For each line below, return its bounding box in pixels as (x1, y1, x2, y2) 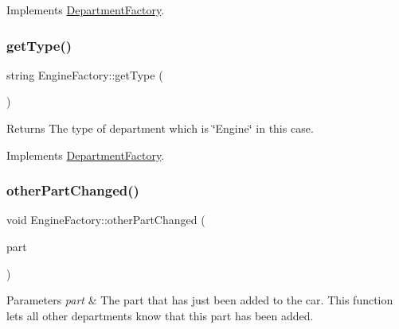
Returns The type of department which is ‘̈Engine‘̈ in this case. (6, 120, 314, 136)
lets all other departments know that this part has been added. (6, 307, 314, 323)
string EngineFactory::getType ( (6, 66, 163, 83)
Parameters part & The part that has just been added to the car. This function (6, 292, 393, 308)
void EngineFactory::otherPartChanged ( (6, 211, 205, 228)
